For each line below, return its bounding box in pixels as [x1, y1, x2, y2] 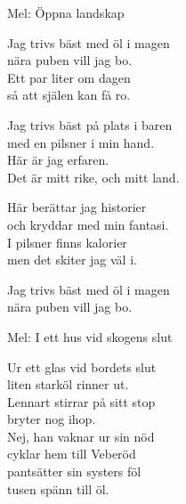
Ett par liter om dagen [7, 68, 131, 86]
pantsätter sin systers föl [7, 462, 142, 481]
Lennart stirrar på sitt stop [7, 392, 156, 411]
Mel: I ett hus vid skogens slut [7, 327, 173, 345]
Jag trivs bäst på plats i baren [7, 115, 173, 134]
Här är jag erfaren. [7, 150, 109, 169]
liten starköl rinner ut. [7, 375, 129, 394]
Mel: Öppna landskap [7, 4, 125, 21]
